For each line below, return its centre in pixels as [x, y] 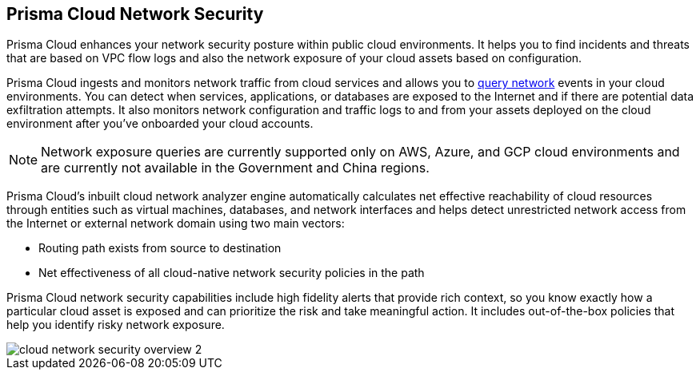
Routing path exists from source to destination [160, 248]
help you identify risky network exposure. [116, 325]
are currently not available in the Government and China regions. [235, 168]
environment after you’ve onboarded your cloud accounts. [160, 124]
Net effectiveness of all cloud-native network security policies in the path [232, 273]
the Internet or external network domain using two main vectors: [176, 224]
